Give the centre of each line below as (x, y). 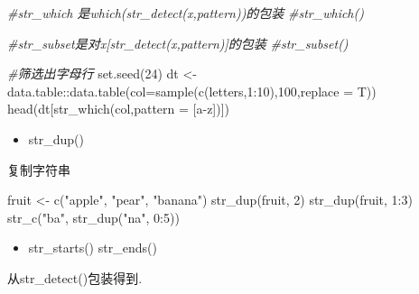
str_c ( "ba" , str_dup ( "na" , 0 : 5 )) (93, 217)
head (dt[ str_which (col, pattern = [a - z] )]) (119, 109)
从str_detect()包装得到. (75, 277)
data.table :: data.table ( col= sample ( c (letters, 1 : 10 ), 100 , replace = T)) (192, 91)
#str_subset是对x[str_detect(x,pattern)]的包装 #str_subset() (178, 43)
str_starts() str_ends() (93, 248)
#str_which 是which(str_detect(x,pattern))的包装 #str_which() (186, 13)
